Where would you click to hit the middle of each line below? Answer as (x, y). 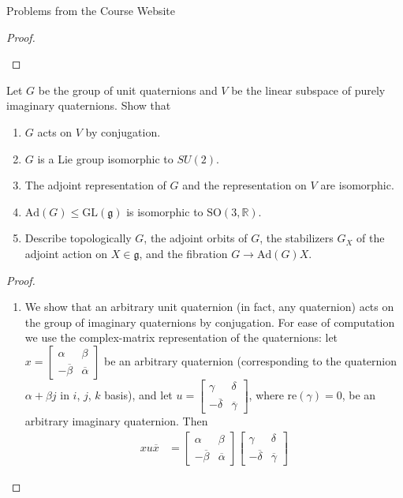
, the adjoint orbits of (196, 238)
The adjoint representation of (95, 185)
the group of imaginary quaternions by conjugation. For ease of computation (210, 322)
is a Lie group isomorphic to (105, 158)
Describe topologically (78, 238)
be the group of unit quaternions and (128, 90)
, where (266, 395)
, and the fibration (183, 253)
